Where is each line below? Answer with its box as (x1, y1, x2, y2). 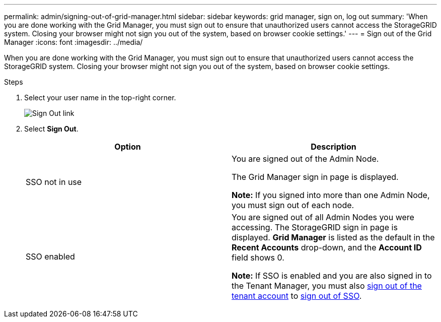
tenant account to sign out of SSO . (232, 291, 362, 301)
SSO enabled (26, 251, 75, 262)
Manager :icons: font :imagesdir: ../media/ (4, 38, 143, 46)
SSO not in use (26, 177, 82, 187)
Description (311, 142, 356, 152)
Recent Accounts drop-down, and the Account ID (232, 242, 422, 252)
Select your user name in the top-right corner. (24, 93, 176, 102)
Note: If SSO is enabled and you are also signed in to (232, 271, 432, 281)
